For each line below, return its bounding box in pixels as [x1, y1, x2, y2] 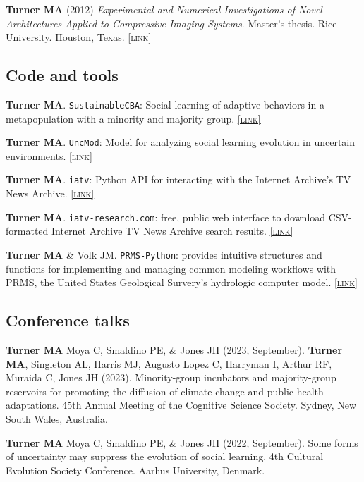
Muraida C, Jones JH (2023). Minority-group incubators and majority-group [6, 370, 336, 385]
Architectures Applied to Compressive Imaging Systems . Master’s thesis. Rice [6, 16, 337, 30]
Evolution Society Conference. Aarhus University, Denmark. [6, 462, 265, 477]
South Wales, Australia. [6, 412, 108, 426]
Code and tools [6, 64, 119, 86]
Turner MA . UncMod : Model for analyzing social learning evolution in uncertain [6, 135, 356, 149]
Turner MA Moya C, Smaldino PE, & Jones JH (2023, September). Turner [6, 342, 343, 357]
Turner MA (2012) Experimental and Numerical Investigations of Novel [6, 2, 322, 16]
